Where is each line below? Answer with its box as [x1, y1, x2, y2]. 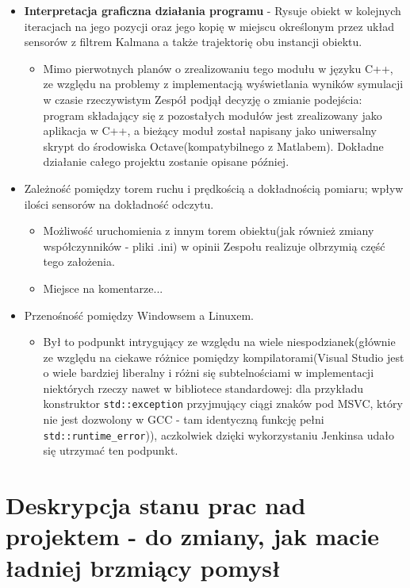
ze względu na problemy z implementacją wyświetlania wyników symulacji [43, 75, 404, 92]
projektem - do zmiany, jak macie [6, 520, 380, 552]
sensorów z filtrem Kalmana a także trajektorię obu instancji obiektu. [24, 33, 362, 50]
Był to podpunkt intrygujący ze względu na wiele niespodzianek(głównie [43, 333, 396, 350]
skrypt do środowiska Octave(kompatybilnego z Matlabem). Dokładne [43, 137, 384, 154]
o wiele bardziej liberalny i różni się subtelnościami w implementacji [43, 364, 374, 381]
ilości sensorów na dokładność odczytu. [24, 195, 214, 212]
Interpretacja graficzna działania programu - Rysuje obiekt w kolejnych [24, 2, 401, 18]
